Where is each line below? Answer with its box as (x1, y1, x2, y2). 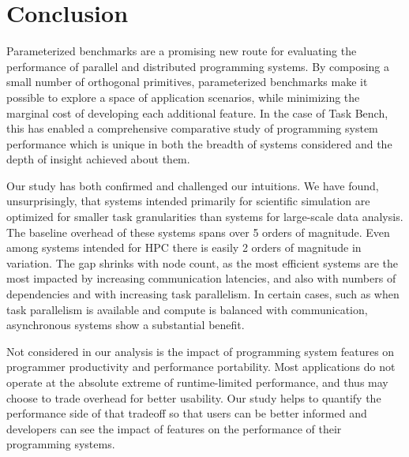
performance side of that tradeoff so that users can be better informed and (6, 405, 367, 421)
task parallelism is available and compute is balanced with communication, (6, 301, 368, 317)
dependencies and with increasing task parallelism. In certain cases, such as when (6, 286, 400, 302)
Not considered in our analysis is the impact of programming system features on (6, 343, 395, 359)
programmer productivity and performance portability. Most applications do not (6, 358, 396, 375)
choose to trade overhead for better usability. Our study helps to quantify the (6, 389, 381, 406)
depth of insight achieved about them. (6, 151, 190, 167)
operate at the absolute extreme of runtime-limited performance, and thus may (6, 374, 388, 390)
